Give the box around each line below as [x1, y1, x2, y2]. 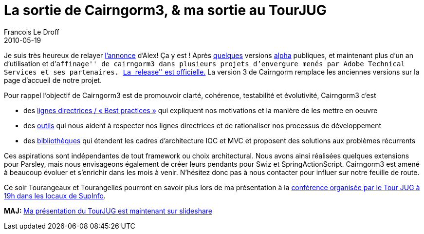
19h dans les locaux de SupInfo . [4, 191, 106, 200]
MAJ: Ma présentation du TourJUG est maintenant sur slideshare [4, 206, 212, 215]
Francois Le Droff [4, 27, 59, 36]
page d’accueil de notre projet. [4, 76, 102, 84]
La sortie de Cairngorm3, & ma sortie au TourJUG [4, 2, 327, 19]
